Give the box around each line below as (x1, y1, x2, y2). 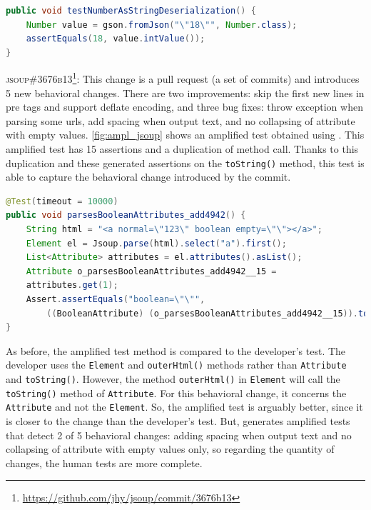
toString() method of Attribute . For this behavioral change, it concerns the (6, 385, 347, 400)
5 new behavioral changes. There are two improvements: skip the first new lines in (6, 85, 365, 100)
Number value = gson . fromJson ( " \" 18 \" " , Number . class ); (26, 19, 298, 30)
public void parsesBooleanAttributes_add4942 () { (6, 210, 246, 221)
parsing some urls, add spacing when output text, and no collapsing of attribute (6, 113, 355, 128)
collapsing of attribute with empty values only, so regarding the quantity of (6, 441, 335, 456)
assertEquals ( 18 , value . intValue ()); (26, 34, 205, 44)
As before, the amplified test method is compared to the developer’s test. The (6, 343, 346, 358)
